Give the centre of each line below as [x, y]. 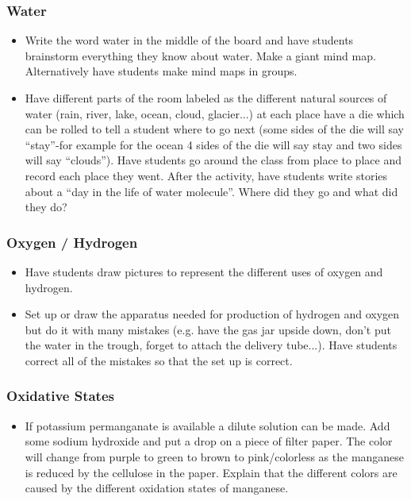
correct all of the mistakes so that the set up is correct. [159, 360]
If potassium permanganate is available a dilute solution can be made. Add [207, 425]
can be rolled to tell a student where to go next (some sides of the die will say [214, 129]
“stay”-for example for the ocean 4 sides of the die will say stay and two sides [213, 144]
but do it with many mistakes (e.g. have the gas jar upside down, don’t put [208, 329]
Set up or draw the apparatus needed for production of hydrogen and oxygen [212, 314]
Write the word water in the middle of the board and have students [189, 40]
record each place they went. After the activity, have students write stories [206, 175]
